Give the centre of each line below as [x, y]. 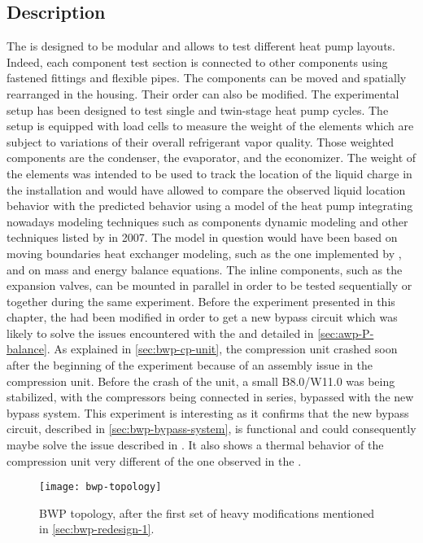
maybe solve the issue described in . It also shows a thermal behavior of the [195, 445]
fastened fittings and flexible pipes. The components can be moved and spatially [207, 78]
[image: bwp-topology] [100, 487]
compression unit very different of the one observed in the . [154, 460]
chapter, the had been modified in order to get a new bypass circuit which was [202, 317]
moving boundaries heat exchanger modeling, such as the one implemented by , [204, 253]
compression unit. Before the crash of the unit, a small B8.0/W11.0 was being [201, 381]
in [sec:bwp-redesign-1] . [97, 529]
